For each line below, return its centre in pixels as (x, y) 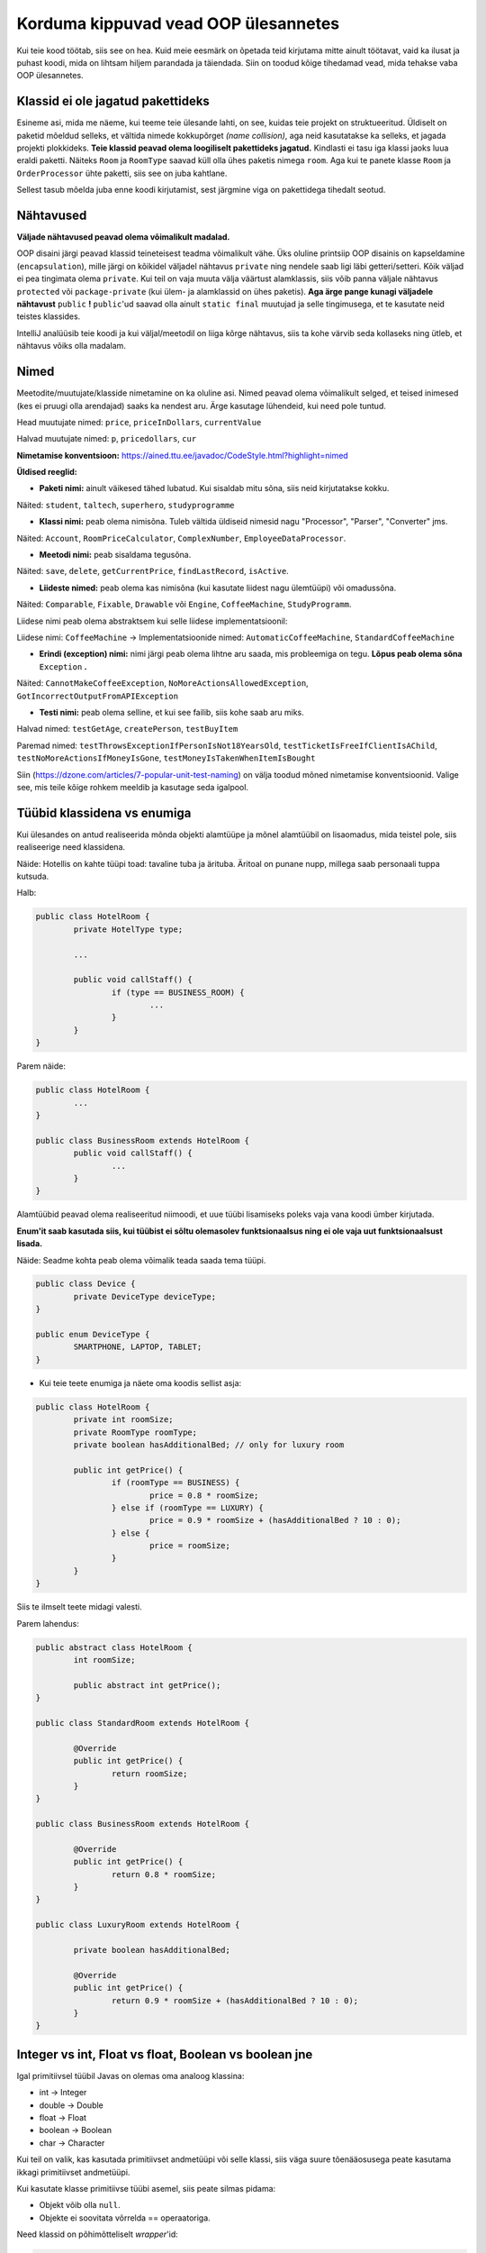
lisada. (30, 1244)
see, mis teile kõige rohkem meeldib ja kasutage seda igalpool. (133, 787)
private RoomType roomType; (135, 1432)
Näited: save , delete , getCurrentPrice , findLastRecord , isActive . (153, 571)
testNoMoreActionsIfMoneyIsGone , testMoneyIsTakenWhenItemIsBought (166, 758)
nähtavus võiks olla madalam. (71, 346)
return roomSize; (149, 1774)
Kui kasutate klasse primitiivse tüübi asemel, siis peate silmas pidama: (146, 2188)
